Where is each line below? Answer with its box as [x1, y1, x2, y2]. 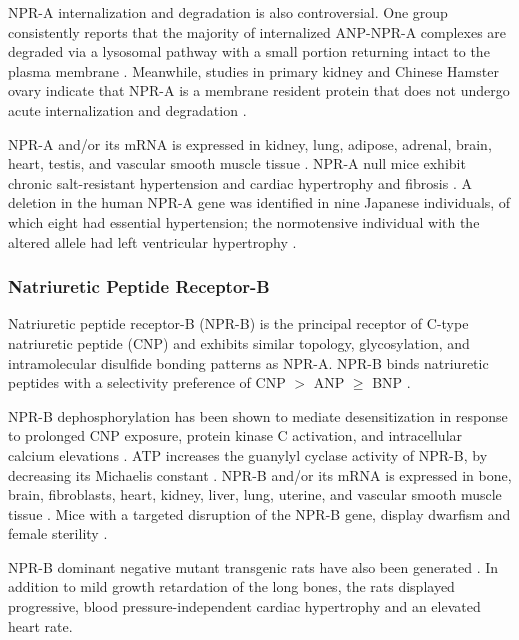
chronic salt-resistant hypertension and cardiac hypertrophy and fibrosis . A [8, 172, 472, 193]
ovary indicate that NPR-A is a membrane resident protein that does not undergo [8, 80, 510, 101]
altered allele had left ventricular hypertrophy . [8, 231, 297, 252]
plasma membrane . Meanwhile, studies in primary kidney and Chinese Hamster [8, 60, 499, 81]
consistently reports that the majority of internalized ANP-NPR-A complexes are [8, 21, 507, 42]
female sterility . [8, 523, 108, 544]
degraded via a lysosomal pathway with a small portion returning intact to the [8, 41, 490, 62]
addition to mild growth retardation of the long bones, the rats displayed [8, 576, 455, 597]
